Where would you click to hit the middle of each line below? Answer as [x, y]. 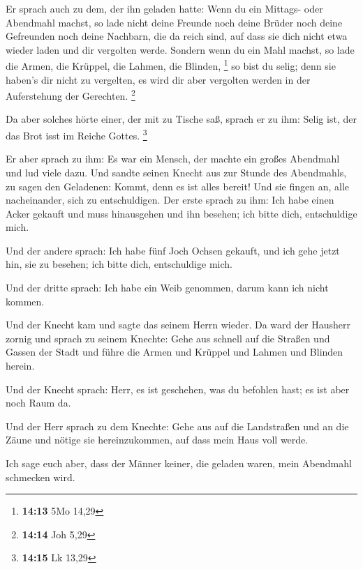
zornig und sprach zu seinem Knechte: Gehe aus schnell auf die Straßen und [168, 338]
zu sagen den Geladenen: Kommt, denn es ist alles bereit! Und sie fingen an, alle [178, 186]
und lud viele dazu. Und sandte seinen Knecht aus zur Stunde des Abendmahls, [176, 172]
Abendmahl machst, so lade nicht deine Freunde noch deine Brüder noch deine [174, 22]
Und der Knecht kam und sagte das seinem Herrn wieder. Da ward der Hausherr [178, 325]
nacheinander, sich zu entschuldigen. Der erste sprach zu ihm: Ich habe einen [170, 200]
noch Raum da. [38, 403]
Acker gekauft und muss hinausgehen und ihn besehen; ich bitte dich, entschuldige [181, 213]
